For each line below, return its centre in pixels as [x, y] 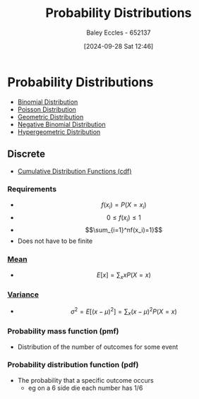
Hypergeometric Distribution [59, 131]
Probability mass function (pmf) [63, 331]
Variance [23, 294]
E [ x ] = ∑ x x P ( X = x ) [124, 275]
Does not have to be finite [55, 241]
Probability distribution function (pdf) [73, 365]
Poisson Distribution [47, 109]
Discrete [26, 154]
